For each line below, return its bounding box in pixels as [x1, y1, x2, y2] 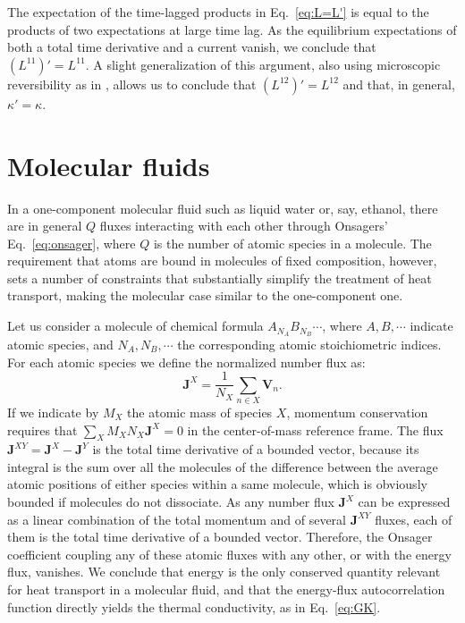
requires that [7, 420, 78, 439]
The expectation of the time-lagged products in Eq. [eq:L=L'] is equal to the [7, 3, 429, 21]
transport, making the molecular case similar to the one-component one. [7, 286, 403, 305]
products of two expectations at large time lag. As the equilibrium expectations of [7, 20, 457, 38]
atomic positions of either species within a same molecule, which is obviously [7, 475, 427, 493]
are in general [7, 216, 82, 235]
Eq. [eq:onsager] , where [7, 233, 136, 252]
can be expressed [358, 493, 451, 511]
